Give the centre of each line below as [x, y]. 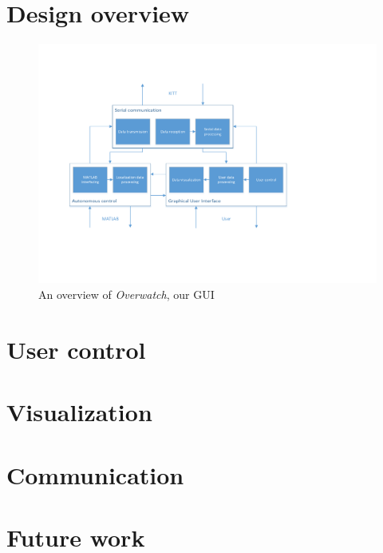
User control [76, 349]
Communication [95, 474]
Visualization [79, 412]
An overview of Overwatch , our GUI [126, 294]
